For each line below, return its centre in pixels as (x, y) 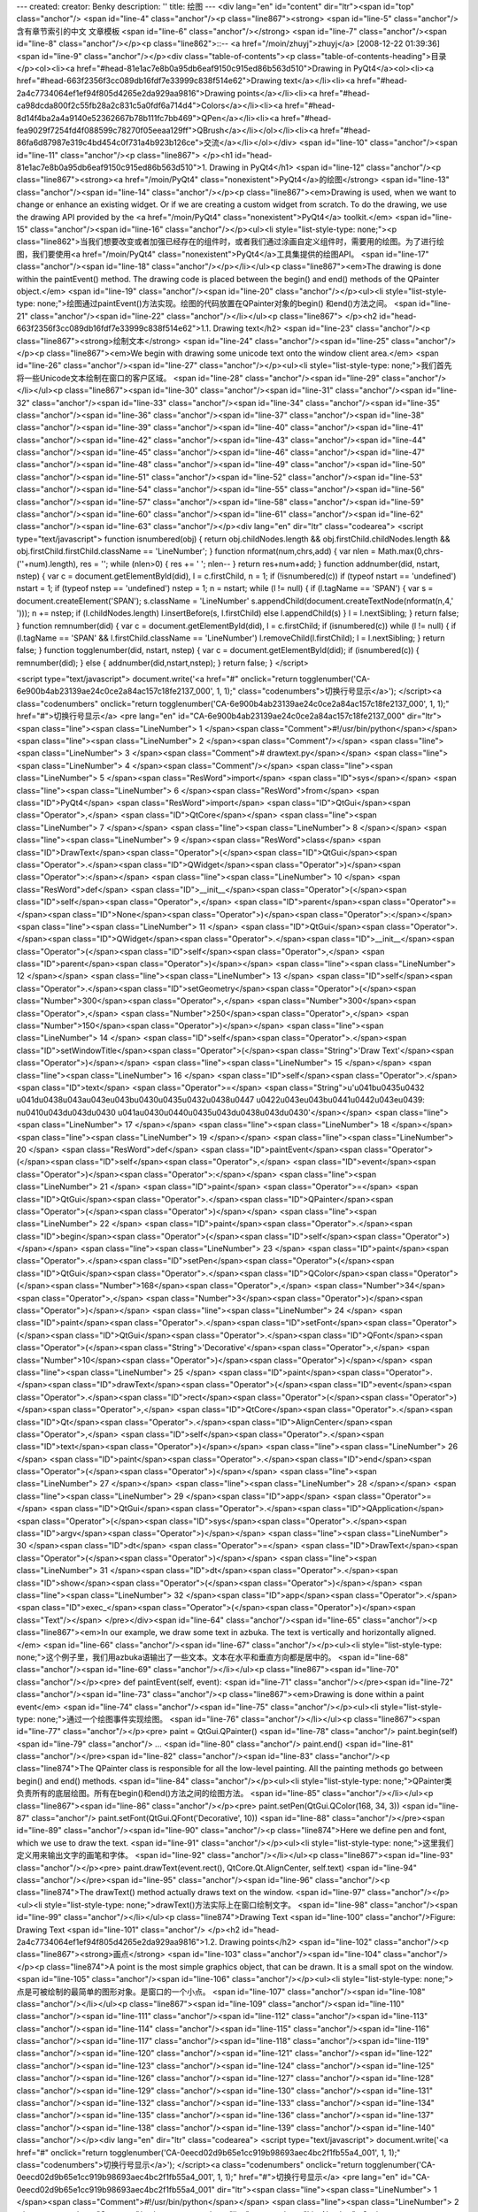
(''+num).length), (47, 564)
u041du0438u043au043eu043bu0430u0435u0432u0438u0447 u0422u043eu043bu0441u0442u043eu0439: (220, 1100)
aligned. (421, 1632)
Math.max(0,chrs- (411, 551)
